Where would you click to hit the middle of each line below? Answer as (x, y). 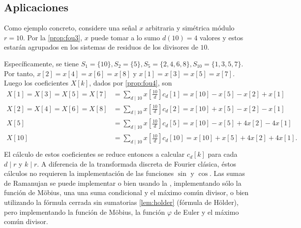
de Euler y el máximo (206, 212)
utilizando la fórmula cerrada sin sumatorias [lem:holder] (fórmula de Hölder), (121, 202)
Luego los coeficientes (36, 83)
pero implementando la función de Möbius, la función (85, 212)
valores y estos (222, 37)
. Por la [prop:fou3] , (53, 37)
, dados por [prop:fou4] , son (131, 83)
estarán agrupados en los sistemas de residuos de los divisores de (101, 47)
